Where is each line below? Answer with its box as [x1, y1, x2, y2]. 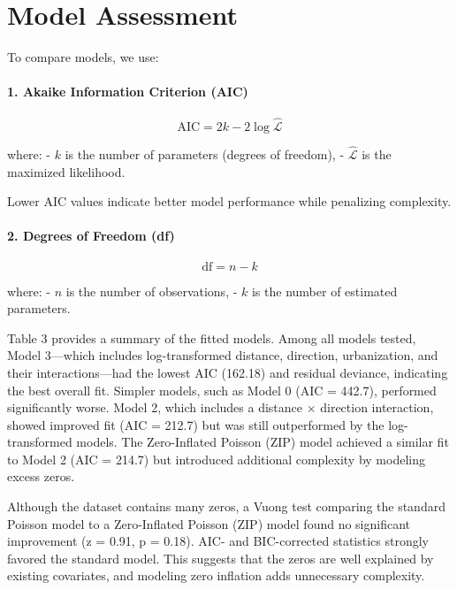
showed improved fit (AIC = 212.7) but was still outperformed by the [7, 415, 385, 433]
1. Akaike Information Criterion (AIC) [7, 82, 248, 101]
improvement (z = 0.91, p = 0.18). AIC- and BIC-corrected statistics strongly [7, 532, 429, 550]
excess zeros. [7, 467, 75, 486]
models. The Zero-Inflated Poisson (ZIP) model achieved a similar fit [76, 433, 449, 451]
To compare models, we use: [7, 48, 159, 66]
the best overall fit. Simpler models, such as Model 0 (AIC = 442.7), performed [7, 380, 437, 399]
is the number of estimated [251, 281, 398, 300]
